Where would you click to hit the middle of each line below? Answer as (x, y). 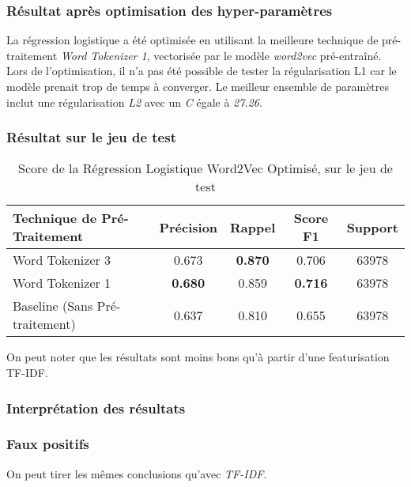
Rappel (253, 227)
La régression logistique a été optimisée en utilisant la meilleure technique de (192, 40)
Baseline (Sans (53, 306)
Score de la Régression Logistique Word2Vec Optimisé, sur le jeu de (205, 168)
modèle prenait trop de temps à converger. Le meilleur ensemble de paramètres (198, 86)
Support (372, 227)
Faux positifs (48, 444)
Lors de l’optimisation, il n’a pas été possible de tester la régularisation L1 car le (202, 71)
